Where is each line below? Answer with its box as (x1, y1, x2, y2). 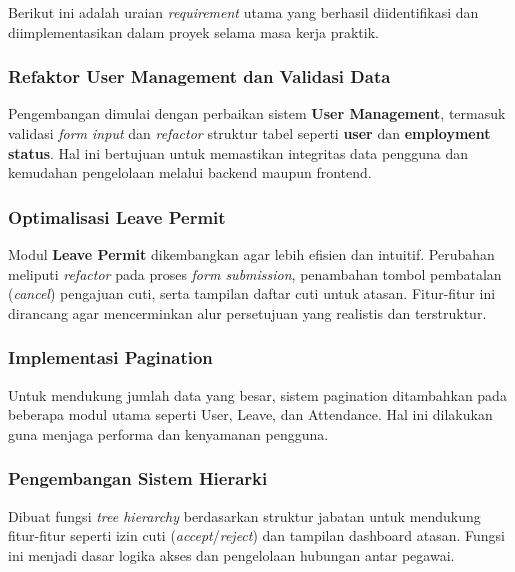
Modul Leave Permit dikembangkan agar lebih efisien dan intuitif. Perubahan (8, 244, 495, 264)
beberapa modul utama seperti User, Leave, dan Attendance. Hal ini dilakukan (8, 404, 493, 425)
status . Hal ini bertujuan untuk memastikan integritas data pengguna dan (8, 142, 468, 163)
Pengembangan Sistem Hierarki (8, 466, 268, 491)
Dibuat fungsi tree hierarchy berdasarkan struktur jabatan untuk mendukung (8, 505, 481, 526)
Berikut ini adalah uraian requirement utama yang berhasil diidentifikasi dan (8, 2, 479, 22)
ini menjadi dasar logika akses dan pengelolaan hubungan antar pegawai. (8, 544, 455, 565)
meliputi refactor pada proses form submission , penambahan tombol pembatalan (8, 263, 502, 284)
